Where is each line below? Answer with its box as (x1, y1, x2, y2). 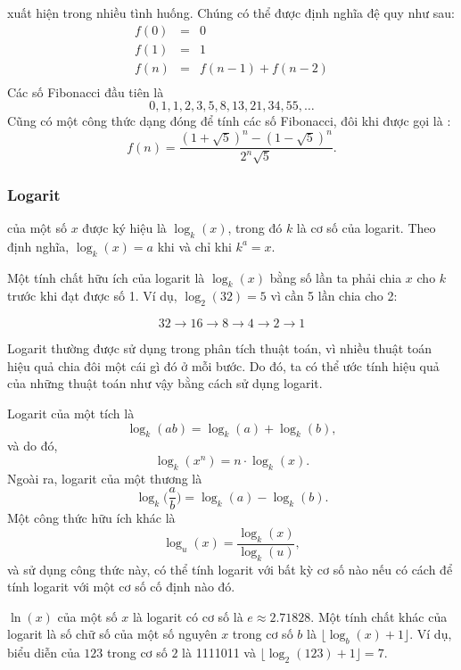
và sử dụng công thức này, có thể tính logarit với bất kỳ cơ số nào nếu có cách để (7, 559, 453, 578)
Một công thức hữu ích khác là (7, 509, 176, 527)
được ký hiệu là (82, 219, 167, 237)
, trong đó (227, 219, 283, 237)
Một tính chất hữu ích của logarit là (7, 268, 205, 286)
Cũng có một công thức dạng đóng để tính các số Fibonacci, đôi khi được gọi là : (7, 112, 451, 130)
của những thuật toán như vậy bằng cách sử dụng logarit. (7, 374, 323, 393)
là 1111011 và (182, 643, 256, 662)
